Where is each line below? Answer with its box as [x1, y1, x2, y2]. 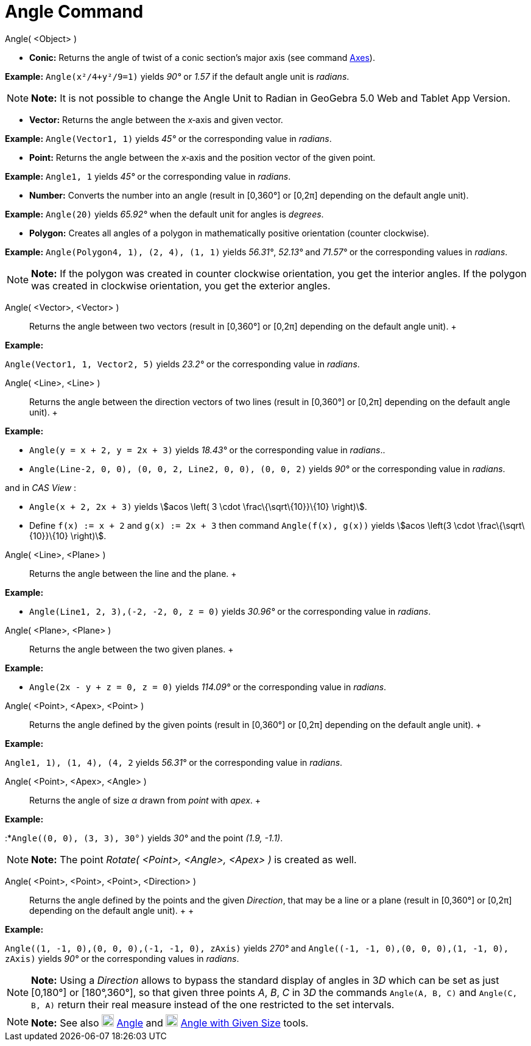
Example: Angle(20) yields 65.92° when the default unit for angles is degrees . [5, 208, 324, 219]
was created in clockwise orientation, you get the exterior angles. [31, 279, 331, 292]
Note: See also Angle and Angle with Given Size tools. [31, 1016, 309, 1029]
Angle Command [5, 1, 144, 22]
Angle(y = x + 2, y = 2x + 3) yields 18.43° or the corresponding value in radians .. [29, 444, 385, 455]
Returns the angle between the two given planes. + [29, 643, 234, 654]
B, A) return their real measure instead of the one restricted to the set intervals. [31, 998, 395, 1011]
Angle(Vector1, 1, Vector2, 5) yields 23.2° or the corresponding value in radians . [5, 358, 360, 369]
